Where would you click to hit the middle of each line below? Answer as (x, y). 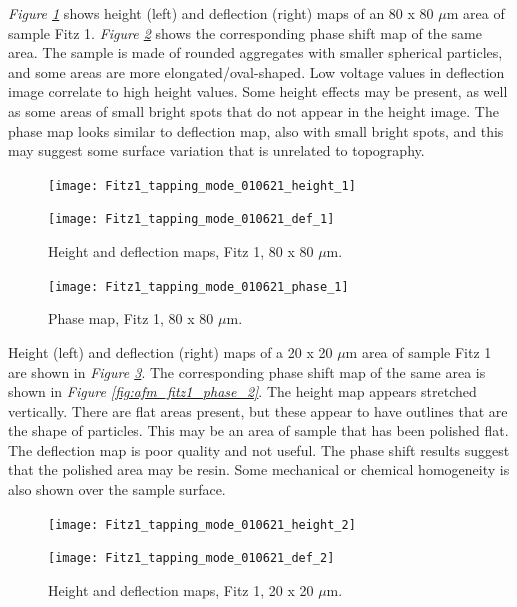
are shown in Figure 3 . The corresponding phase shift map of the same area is (247, 371)
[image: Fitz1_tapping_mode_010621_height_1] (202, 185)
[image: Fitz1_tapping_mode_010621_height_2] (202, 524)
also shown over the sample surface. (117, 489)
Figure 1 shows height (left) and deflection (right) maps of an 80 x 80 (221, 13)
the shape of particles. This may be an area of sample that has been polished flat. (258, 430)
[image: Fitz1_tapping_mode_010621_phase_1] (198, 286)
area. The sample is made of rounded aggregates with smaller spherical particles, (255, 52)
